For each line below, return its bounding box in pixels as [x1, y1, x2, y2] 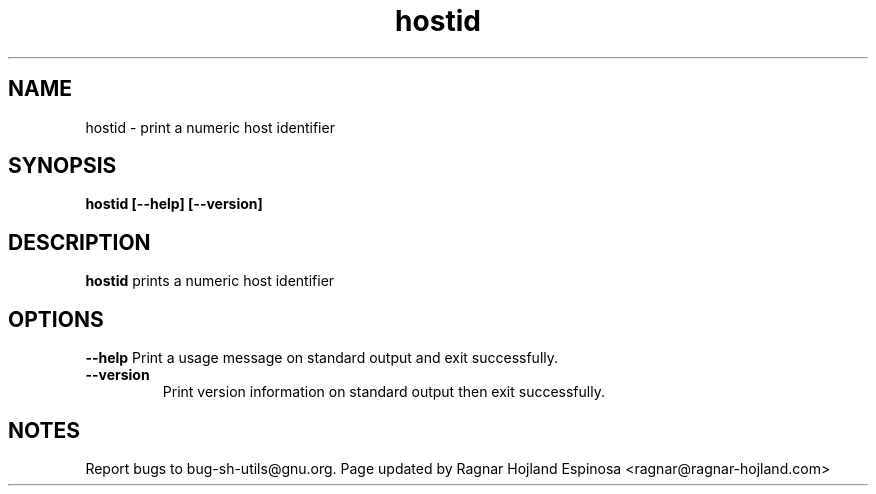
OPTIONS [8, 306, 104, 332]
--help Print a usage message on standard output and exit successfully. [85, 349, 559, 367]
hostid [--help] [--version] [85, 195, 263, 213]
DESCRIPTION [8, 229, 151, 255]
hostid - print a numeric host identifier [85, 118, 335, 136]
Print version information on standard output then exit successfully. [162, 383, 605, 401]
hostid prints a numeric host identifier [85, 272, 335, 290]
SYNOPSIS [8, 153, 117, 179]
